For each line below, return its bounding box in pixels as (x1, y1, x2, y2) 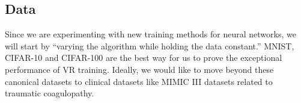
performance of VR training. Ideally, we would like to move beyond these (5, 63, 274, 75)
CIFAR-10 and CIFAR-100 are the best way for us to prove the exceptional (5, 51, 282, 64)
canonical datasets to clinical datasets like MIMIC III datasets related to (5, 75, 273, 87)
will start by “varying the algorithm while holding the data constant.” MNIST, (5, 39, 294, 52)
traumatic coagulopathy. (5, 87, 94, 99)
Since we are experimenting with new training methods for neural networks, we (5, 28, 296, 40)
